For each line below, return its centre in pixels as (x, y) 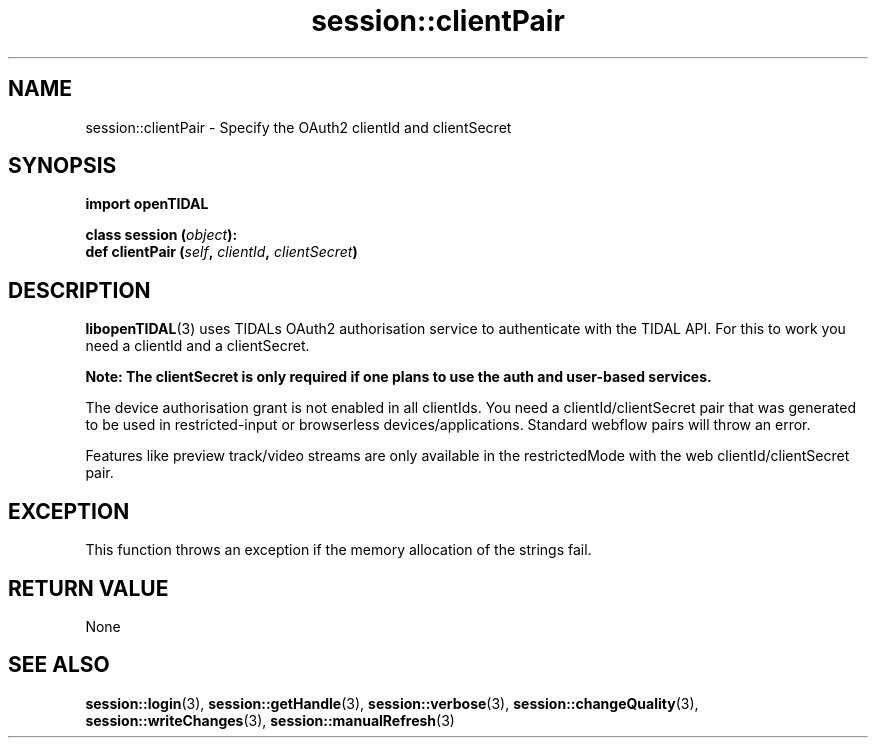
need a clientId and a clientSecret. (197, 346)
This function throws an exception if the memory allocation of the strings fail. (338, 550)
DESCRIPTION (79, 290)
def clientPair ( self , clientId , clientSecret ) (221, 252)
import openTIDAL (147, 204)
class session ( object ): (161, 235)
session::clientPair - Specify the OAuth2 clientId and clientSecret (298, 127)
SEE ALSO (59, 665)
